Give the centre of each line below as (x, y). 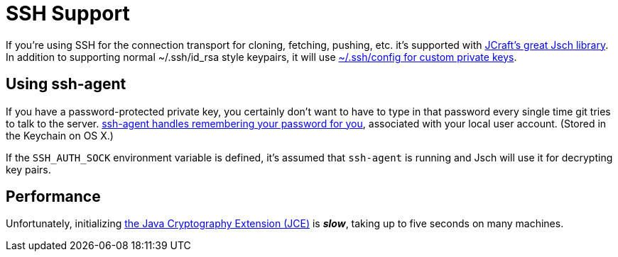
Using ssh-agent (66, 84)
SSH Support (68, 13)
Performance (53, 197)
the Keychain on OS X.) (60, 135)
